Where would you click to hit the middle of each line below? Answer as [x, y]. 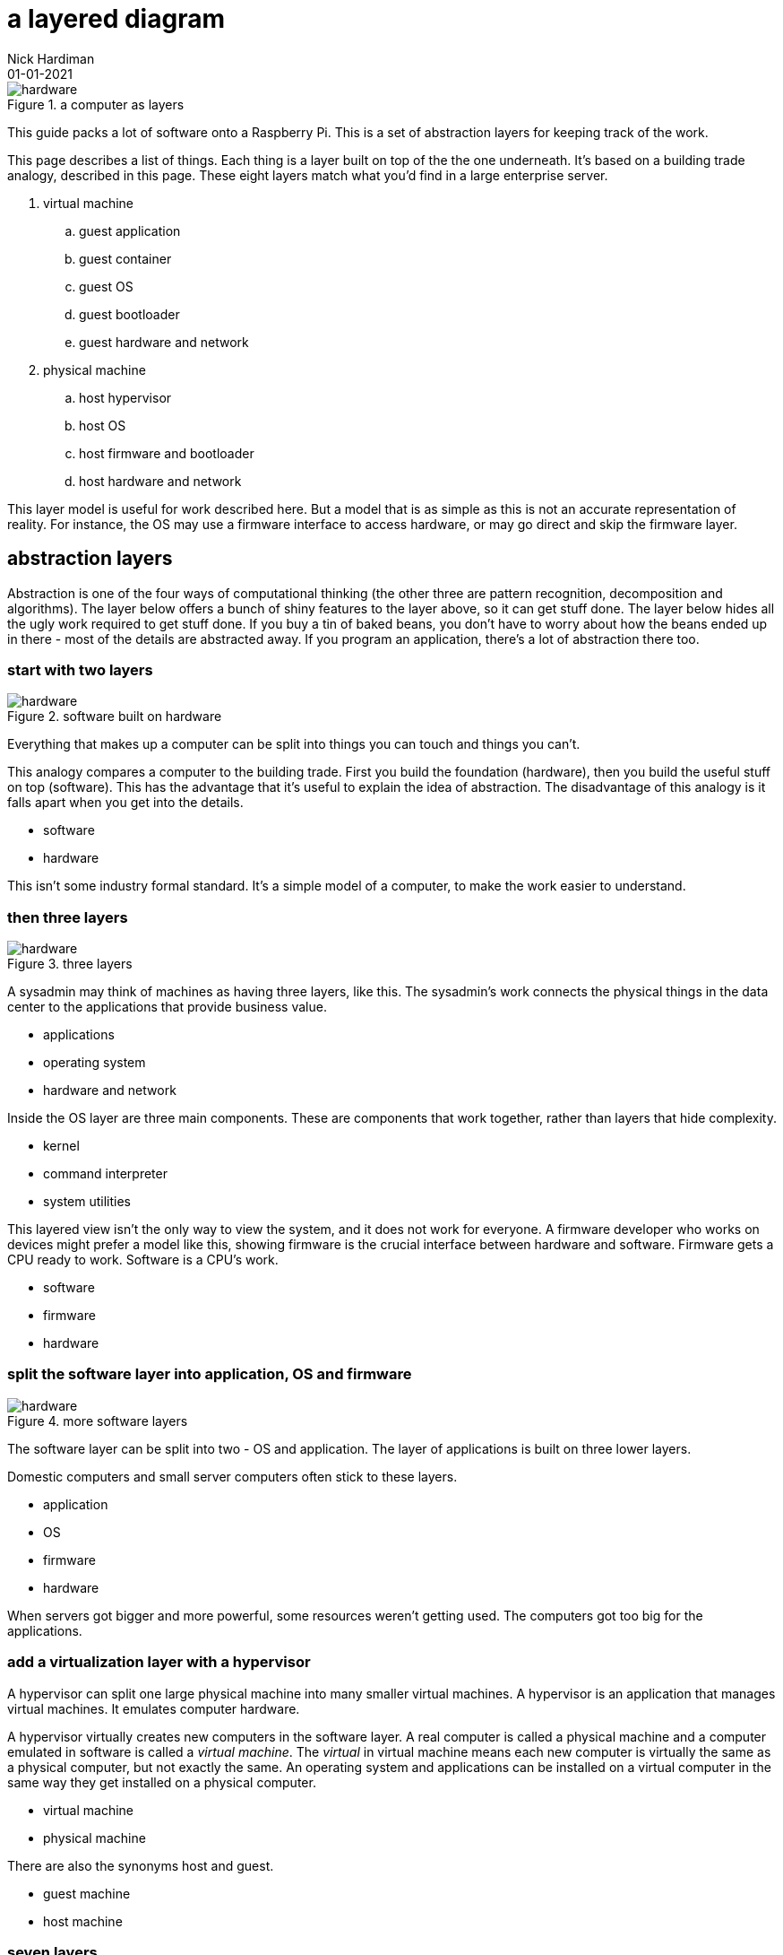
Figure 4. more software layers [98, 1421]
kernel [61, 1146]
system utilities [87, 1202]
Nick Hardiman [51, 58]
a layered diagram [116, 19]
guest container [125, 258]
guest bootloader [129, 314]
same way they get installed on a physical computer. [162, 1782]
